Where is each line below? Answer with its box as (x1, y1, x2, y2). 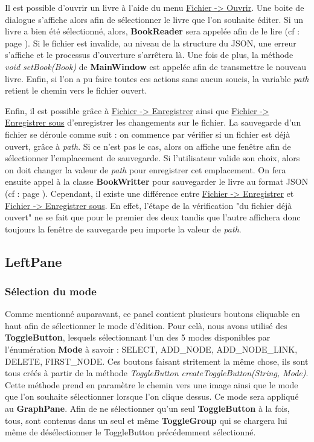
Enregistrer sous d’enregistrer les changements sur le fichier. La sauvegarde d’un (5, 116, 301, 129)
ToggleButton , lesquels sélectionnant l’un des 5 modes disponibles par (5, 331, 271, 344)
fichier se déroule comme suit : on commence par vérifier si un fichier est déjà (5, 127, 290, 140)
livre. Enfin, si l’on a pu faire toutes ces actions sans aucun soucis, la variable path (5, 72, 309, 85)
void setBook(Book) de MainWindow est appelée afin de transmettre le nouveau (5, 60, 307, 72)
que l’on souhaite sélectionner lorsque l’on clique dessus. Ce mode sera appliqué (5, 390, 299, 403)
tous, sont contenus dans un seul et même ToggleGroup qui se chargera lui (5, 414, 287, 426)
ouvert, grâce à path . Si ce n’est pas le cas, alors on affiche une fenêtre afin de (5, 139, 291, 152)
